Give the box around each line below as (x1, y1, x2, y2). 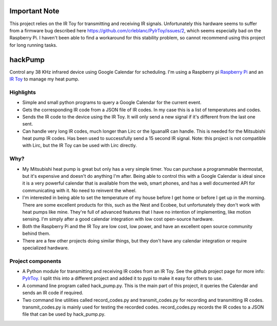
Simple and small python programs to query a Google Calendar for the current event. (22, 99, 202, 106)
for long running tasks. (9, 42, 57, 48)
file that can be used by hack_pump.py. (22, 311, 106, 317)
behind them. (22, 231, 51, 237)
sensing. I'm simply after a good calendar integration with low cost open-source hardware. (22, 216, 214, 222)
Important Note (9, 7, 60, 15)
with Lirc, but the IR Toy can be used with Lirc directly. (22, 142, 137, 149)
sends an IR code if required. (22, 290, 84, 296)
